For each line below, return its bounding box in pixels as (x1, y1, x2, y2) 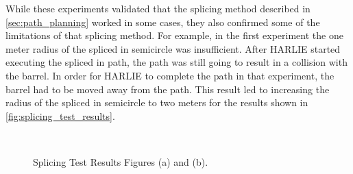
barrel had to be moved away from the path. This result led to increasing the (5, 82, 330, 96)
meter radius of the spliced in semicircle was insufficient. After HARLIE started (5, 41, 341, 55)
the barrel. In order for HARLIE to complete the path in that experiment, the (5, 68, 334, 82)
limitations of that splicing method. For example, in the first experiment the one (5, 28, 343, 42)
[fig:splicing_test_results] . (5, 108, 115, 123)
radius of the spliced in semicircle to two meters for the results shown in (5, 95, 308, 110)
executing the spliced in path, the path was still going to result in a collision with (5, 55, 348, 69)
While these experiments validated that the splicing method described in (5, 1, 311, 15)
